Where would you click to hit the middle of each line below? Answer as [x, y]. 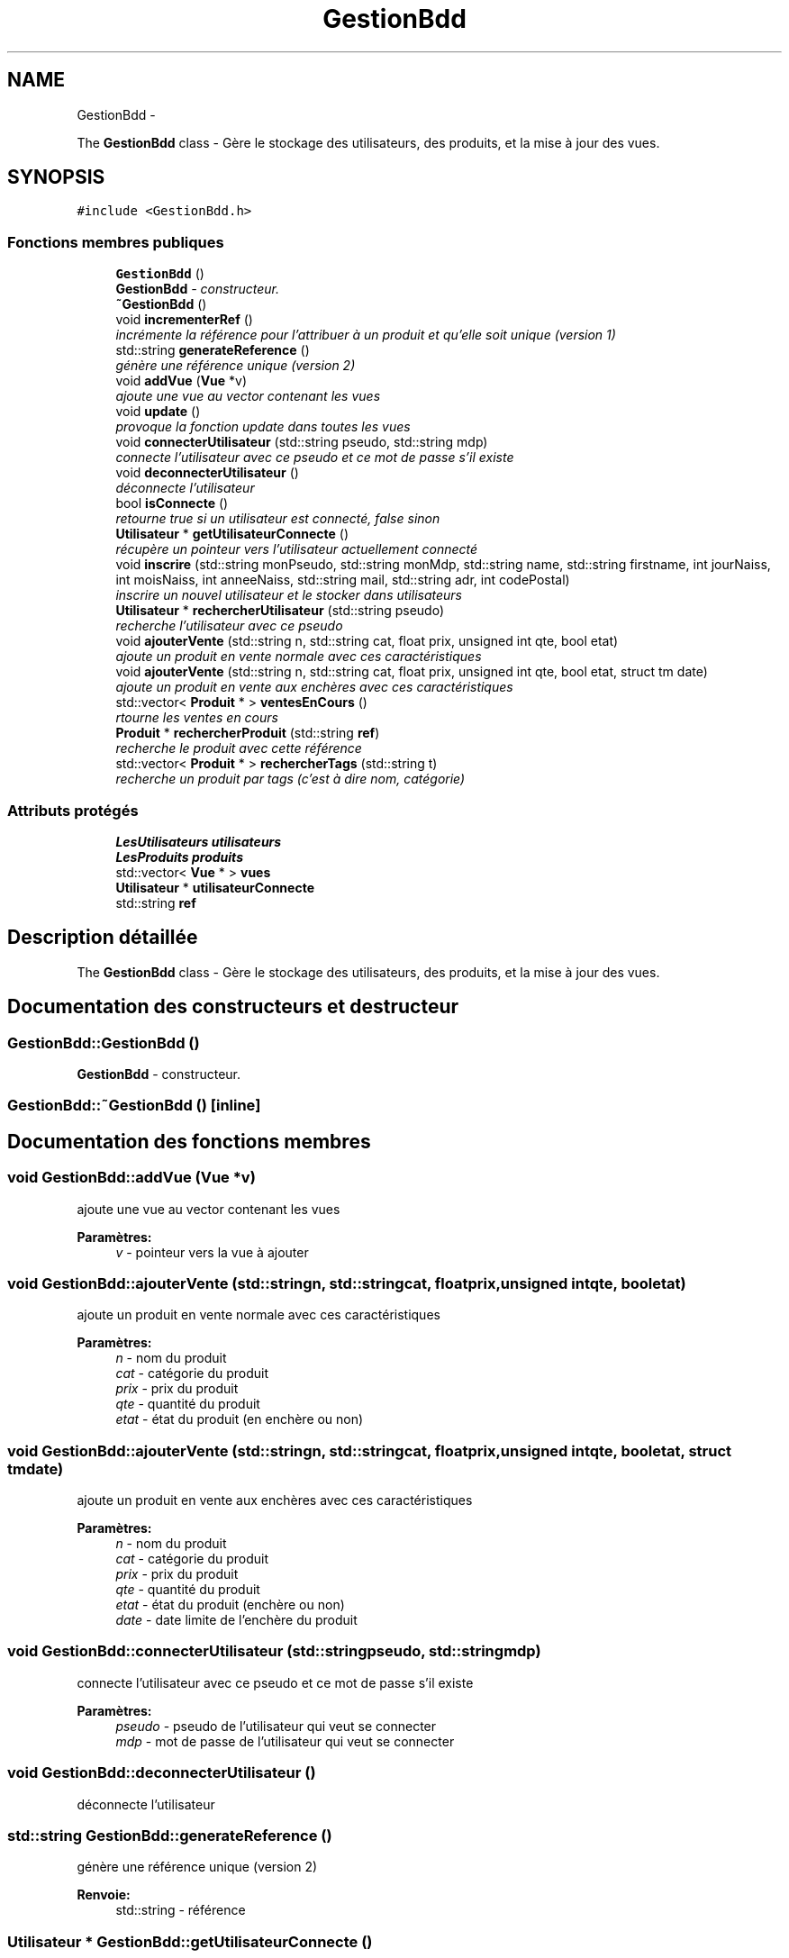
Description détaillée [103, 938]
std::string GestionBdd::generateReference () [170, 1835]
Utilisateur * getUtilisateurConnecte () [232, 534]
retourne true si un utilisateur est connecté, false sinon [278, 519]
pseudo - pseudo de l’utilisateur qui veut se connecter [276, 1726]
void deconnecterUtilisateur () [207, 473]
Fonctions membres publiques [116, 242]
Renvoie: [104, 1895]
